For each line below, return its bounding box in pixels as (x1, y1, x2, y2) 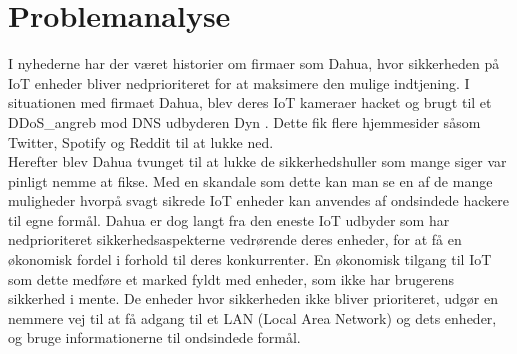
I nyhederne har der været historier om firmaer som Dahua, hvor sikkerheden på (8, 53, 500, 74)
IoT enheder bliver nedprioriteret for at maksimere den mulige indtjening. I (8, 72, 470, 93)
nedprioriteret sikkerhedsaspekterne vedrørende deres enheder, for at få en (8, 229, 462, 250)
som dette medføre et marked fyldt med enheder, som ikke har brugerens (8, 268, 455, 289)
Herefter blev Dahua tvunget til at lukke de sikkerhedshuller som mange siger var (8, 151, 507, 172)
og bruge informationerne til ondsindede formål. (8, 327, 301, 348)
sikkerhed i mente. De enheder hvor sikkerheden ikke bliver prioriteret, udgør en (8, 288, 498, 309)
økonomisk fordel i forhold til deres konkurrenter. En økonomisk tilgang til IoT (8, 249, 492, 270)
